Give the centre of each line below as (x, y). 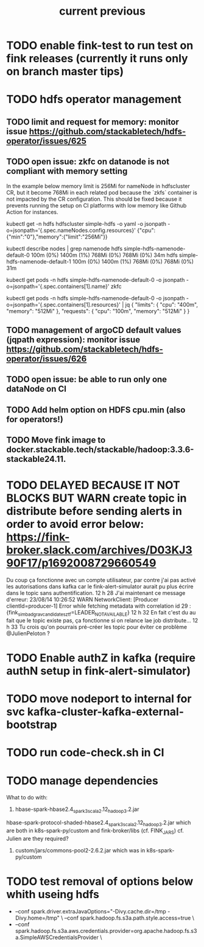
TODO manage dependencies (82, 781)
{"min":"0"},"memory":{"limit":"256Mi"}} (57, 237)
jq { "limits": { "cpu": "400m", (161, 304)
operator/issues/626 (47, 358)
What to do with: (27, 798)
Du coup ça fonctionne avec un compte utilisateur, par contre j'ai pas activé (101, 580)
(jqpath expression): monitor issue (73, 340)
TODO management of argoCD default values (94, 330)
